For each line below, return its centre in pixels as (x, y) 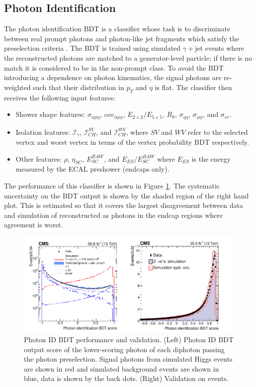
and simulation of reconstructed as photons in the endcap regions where (113, 215)
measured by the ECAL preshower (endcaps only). (92, 169)
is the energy (211, 158)
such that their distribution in (79, 87)
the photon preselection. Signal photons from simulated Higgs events (128, 359)
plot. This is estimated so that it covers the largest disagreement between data (124, 205)
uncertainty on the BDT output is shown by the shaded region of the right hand (127, 195)
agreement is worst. (34, 225)
